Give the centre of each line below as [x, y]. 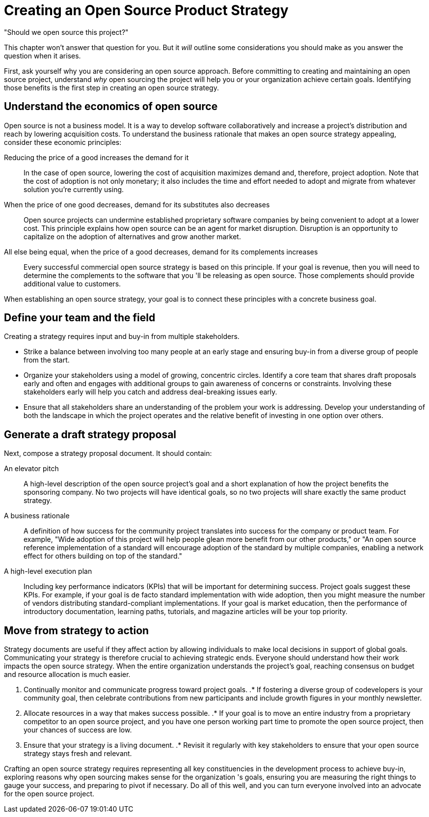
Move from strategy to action [77, 630]
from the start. [47, 360]
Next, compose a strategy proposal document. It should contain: [108, 453]
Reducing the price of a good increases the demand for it [96, 157]
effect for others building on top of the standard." [103, 556]
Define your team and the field [80, 318]
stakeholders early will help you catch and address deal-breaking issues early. [150, 392]
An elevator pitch [31, 469]
